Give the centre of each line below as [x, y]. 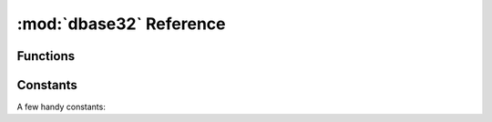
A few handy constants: [61, 107]
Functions [46, 56]
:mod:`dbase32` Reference [121, 24]
